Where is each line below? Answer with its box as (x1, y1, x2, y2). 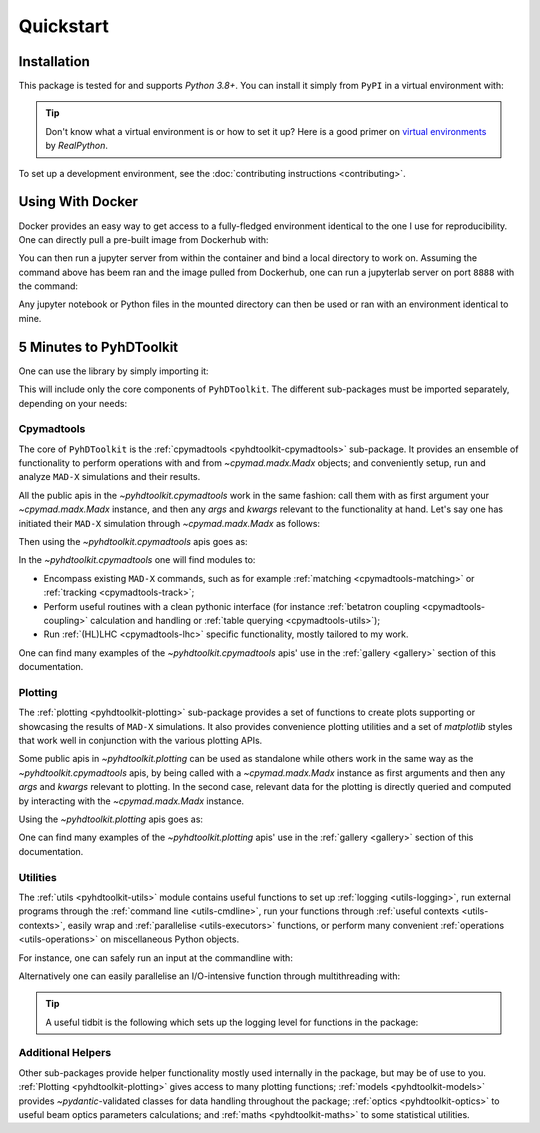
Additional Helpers (18, 1046, 112, 1060)
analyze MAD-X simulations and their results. (18, 471, 201, 483)
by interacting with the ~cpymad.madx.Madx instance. (18, 795, 245, 807)
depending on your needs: (18, 397, 128, 409)
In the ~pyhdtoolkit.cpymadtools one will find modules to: (18, 554, 256, 566)
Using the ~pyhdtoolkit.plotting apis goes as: (18, 813, 204, 825)
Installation (18, 53, 90, 70)
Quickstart (18, 15, 110, 37)
